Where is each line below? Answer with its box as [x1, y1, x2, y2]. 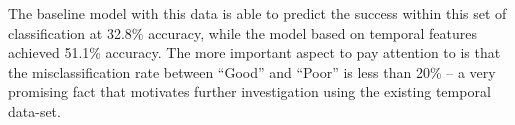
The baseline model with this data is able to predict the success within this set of [8, 3, 507, 23]
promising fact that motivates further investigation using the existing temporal [8, 81, 491, 102]
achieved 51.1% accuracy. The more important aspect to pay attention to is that [8, 42, 501, 63]
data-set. [8, 100, 61, 121]
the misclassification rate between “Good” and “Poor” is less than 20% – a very [8, 61, 496, 82]
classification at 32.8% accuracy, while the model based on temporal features [8, 22, 478, 43]
